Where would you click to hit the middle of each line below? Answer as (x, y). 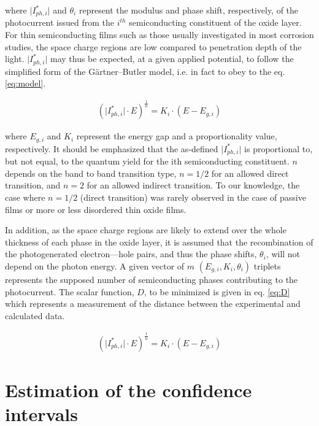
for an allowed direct (250, 173)
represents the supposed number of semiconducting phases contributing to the (152, 279)
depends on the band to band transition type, (91, 173)
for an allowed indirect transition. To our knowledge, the (193, 185)
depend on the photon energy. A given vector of (95, 265)
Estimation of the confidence (129, 389)
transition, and (33, 185)
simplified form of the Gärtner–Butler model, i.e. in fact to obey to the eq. (145, 71)
